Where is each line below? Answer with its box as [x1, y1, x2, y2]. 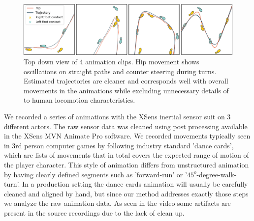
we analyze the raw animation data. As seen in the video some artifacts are [4, 198, 231, 208]
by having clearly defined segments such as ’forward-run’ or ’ [4, 169, 187, 179]
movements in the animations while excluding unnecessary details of [24, 85, 229, 95]
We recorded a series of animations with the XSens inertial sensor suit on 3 [4, 111, 231, 122]
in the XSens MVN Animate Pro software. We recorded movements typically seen [4, 131, 251, 141]
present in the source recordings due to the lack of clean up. [4, 208, 185, 218]
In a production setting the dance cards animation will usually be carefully [22, 179, 248, 189]
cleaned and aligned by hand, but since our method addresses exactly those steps [4, 188, 249, 198]
